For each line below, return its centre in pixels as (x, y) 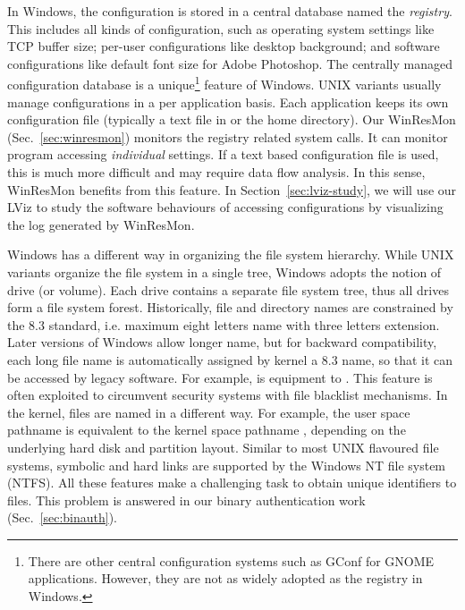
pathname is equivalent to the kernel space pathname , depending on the (207, 430)
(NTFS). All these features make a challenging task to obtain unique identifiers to (232, 483)
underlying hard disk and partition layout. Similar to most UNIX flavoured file (223, 447)
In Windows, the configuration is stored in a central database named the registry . (230, 11)
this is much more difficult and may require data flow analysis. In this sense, (216, 172)
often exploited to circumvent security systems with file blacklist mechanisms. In (228, 395)
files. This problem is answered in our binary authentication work (186, 500)
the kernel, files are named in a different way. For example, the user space (209, 412)
